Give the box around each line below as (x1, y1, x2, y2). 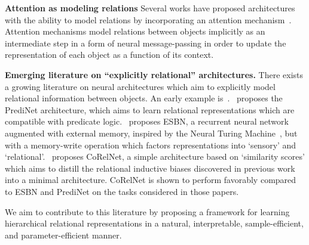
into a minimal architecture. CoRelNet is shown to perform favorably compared (5, 173, 296, 186)
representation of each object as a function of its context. (5, 48, 214, 61)
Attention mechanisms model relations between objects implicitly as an (5, 25, 265, 38)
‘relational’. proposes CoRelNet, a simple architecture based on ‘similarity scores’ (5, 150, 305, 163)
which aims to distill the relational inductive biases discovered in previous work (5, 162, 295, 174)
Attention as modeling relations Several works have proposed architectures (5, 2, 295, 14)
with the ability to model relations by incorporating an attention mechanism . (5, 13, 292, 26)
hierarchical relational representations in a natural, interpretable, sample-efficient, (5, 217, 304, 230)
